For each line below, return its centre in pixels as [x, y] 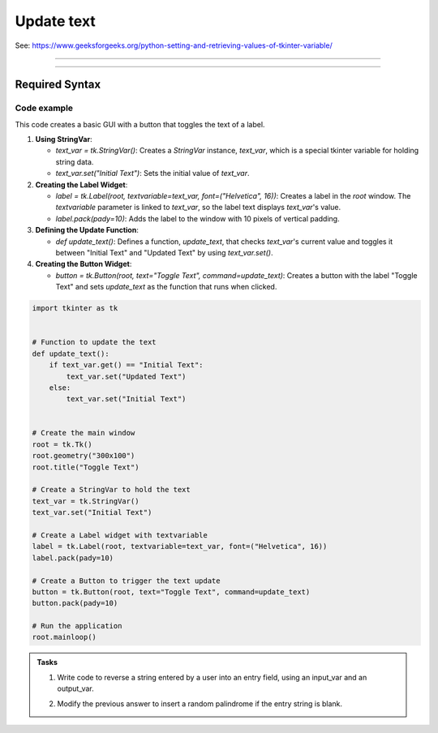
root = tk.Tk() [62, 444]
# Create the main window [84, 433]
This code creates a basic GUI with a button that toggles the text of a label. [140, 124]
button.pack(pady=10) [75, 603]
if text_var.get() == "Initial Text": [126, 365]
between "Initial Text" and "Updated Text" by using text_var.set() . [164, 253]
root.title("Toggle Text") [86, 467]
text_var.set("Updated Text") [126, 376]
